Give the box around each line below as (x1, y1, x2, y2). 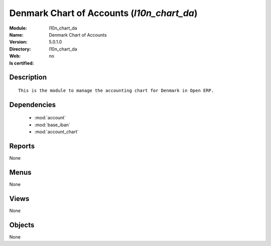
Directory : (9, 46, 31, 52)
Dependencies (9, 100, 56, 109)
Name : (9, 32, 24, 38)
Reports (9, 142, 35, 150)
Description (9, 73, 47, 82)
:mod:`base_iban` (34, 122, 70, 128)
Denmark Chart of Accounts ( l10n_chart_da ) (9, 8, 198, 19)
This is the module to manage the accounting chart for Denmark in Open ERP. (18, 88, 214, 93)
